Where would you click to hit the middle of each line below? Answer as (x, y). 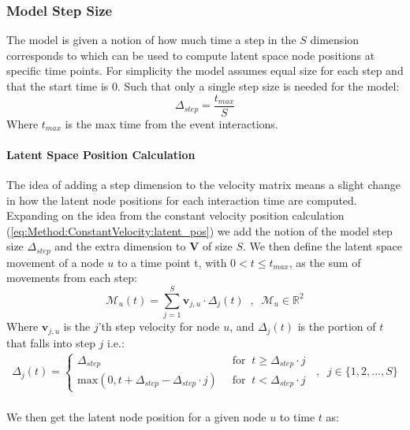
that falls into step (51, 342)
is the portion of (337, 326)
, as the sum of (325, 262)
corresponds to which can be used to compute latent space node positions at (191, 55)
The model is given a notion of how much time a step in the (151, 40)
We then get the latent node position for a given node (136, 416)
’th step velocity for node (159, 326)
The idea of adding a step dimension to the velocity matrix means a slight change (204, 185)
